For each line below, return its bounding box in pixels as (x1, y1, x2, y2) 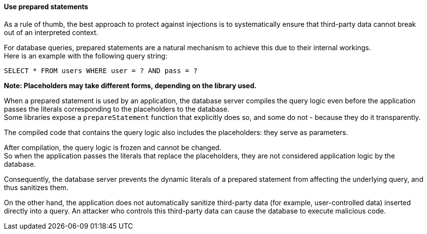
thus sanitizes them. (4, 183, 68, 192)
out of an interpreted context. (4, 28, 98, 37)
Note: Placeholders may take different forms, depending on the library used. (4, 81, 257, 90)
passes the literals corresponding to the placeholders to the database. (4, 104, 230, 113)
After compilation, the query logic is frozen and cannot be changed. (4, 143, 222, 152)
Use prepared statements (4, 2, 88, 11)
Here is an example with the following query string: (4, 51, 168, 60)
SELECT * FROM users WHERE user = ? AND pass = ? (4, 66, 198, 75)
